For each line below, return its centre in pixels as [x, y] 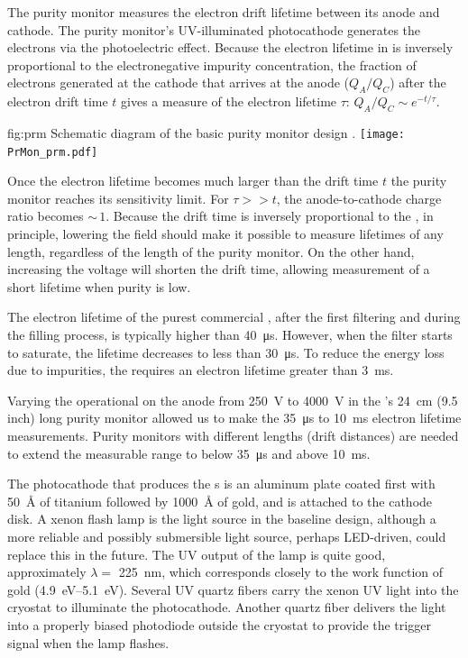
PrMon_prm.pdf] [53, 152]
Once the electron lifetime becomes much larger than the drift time [193, 181]
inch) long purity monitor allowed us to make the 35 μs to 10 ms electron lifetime [234, 418]
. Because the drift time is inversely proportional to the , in [270, 216]
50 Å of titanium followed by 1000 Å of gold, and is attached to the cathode [220, 501]
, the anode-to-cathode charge [359, 198]
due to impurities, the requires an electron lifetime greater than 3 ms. [201, 370]
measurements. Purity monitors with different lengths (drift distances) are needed [233, 435]
